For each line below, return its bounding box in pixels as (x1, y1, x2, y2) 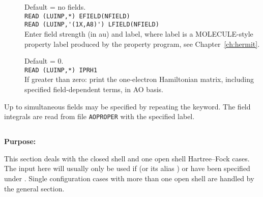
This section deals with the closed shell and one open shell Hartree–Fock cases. (4, 153, 250, 163)
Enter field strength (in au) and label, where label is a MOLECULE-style (24, 28, 253, 39)
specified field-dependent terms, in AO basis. (24, 83, 163, 94)
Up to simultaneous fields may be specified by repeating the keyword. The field (4, 101, 251, 111)
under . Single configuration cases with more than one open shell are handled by (4, 173, 254, 183)
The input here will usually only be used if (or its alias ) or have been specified (4, 163, 250, 174)
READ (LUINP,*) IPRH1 (24, 66, 98, 74)
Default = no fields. (24, 2, 86, 12)
